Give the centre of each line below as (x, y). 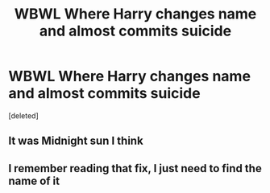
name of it (34, 181)
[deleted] (23, 115)
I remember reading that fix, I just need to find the (135, 168)
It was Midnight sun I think (76, 141)
